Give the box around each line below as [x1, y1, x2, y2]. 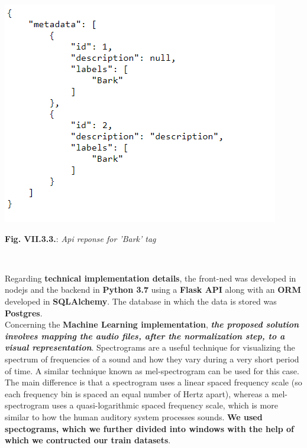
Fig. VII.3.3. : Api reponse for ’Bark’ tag [5, 232, 156, 244]
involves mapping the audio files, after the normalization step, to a [5, 329, 285, 342]
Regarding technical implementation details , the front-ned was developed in [5, 272, 296, 284]
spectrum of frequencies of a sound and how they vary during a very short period [5, 352, 299, 365]
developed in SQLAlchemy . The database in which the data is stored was [5, 295, 277, 307]
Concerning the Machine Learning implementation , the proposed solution [5, 318, 299, 331]
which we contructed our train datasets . [5, 434, 171, 446]
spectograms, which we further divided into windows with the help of [5, 422, 295, 434]
